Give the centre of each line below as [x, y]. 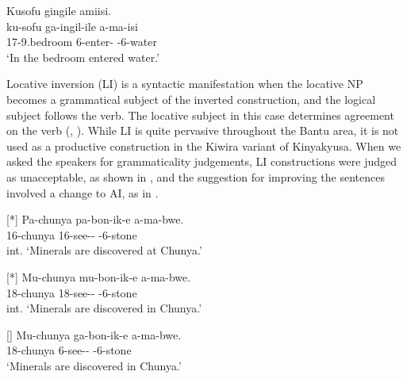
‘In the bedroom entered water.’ [83, 57]
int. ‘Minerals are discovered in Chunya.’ [104, 308]
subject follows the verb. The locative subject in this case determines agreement [200, 115]
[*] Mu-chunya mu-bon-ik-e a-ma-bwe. [99, 276]
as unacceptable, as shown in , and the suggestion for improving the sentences [196, 176]
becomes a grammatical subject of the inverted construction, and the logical [191, 99]
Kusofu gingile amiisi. [59, 10]
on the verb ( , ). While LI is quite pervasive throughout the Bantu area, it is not [203, 130]
